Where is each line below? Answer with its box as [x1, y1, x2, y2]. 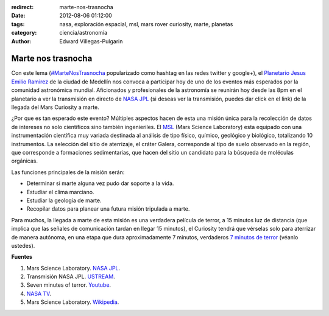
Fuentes [11, 253, 33, 261]
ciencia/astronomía [59, 29, 108, 37]
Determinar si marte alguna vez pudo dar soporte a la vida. [26, 180, 174, 187]
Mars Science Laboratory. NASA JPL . [26, 264, 121, 272]
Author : [11, 37, 32, 45]
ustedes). [11, 242, 35, 249]
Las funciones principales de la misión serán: [11, 168, 125, 176]
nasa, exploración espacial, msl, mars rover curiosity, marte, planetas [59, 20, 233, 27]
